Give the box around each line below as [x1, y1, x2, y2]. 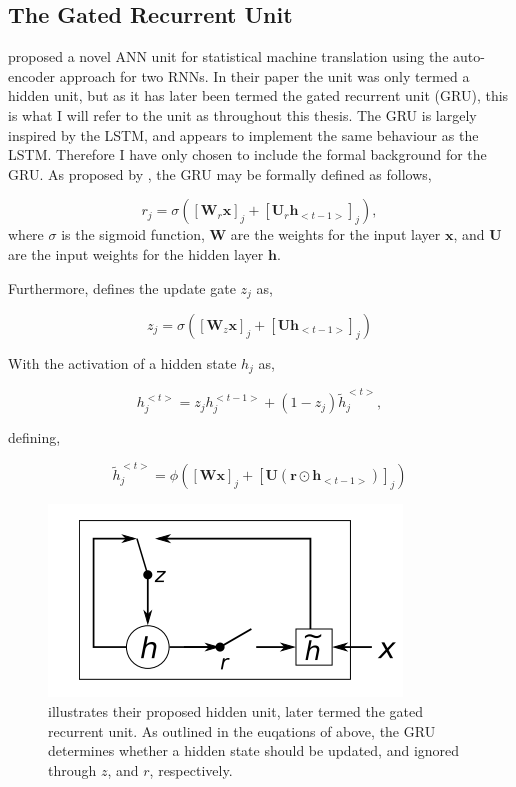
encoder [8, 65, 56, 86]
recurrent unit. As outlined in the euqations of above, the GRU [48, 720, 436, 741]
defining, [8, 427, 61, 448]
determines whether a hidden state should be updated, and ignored [48, 740, 460, 761]
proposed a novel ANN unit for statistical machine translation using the [8, 46, 449, 67]
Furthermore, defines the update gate [8, 277, 236, 298]
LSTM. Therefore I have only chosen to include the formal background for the [8, 144, 487, 165]
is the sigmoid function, [61, 224, 205, 245]
